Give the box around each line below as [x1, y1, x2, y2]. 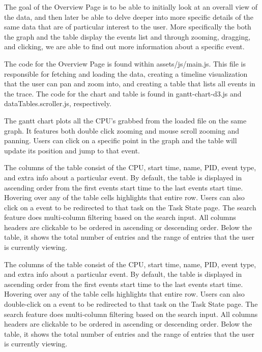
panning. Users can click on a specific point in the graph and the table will [4, 135, 237, 146]
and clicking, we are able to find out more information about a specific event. [4, 41, 245, 52]
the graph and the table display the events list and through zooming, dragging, [4, 31, 251, 42]
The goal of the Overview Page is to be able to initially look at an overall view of [4, 2, 258, 12]
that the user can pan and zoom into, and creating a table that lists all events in [4, 78, 255, 89]
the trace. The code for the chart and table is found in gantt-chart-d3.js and [4, 88, 242, 99]
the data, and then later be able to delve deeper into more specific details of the [4, 11, 253, 22]
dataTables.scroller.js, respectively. [4, 98, 111, 109]
